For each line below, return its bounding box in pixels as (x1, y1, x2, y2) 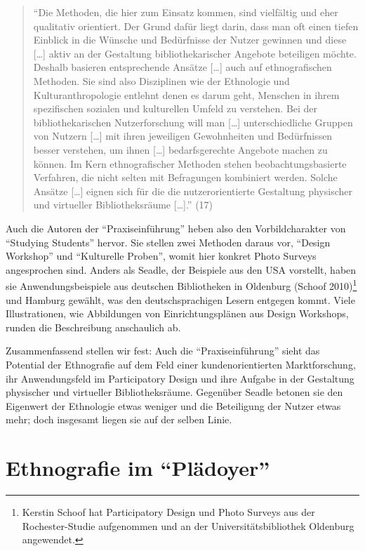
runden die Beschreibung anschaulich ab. (6, 319, 181, 334)
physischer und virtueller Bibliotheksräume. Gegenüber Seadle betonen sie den (6, 385, 343, 399)
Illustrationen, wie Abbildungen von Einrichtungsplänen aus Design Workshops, (6, 306, 349, 321)
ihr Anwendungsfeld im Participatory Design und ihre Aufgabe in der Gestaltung (6, 371, 354, 385)
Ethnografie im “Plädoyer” (6, 453, 270, 482)
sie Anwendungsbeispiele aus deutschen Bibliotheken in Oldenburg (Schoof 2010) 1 (6, 277, 357, 293)
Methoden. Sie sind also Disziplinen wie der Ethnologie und (33, 73, 290, 88)
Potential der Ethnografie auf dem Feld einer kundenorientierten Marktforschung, (6, 357, 356, 371)
